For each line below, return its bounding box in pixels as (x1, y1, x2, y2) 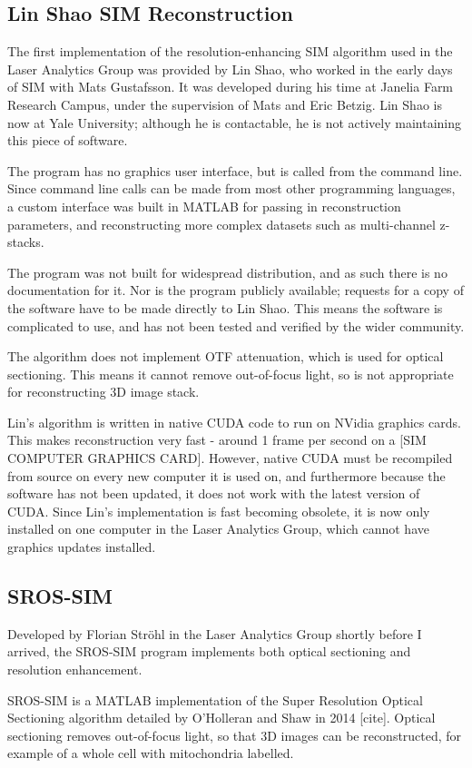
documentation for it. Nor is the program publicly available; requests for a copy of (7, 281, 464, 300)
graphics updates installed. (7, 537, 156, 556)
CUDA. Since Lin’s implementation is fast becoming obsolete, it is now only (7, 501, 430, 520)
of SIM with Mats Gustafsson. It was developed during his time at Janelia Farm (7, 77, 454, 96)
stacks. (7, 232, 44, 251)
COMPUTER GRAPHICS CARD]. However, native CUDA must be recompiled (7, 448, 453, 468)
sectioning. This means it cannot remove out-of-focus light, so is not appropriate (7, 364, 454, 383)
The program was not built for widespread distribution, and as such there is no (7, 262, 447, 281)
